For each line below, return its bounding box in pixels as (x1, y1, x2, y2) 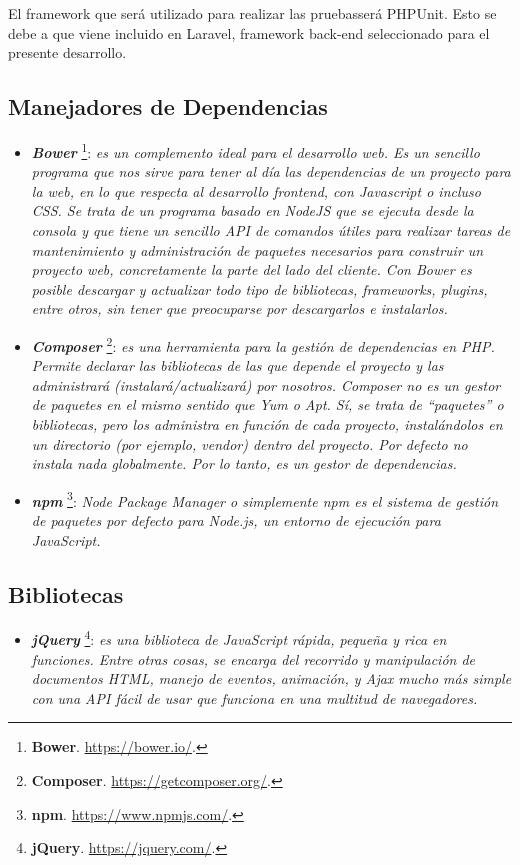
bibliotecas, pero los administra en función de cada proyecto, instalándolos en (31, 414, 503, 435)
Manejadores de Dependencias (8, 91, 328, 122)
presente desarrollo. (8, 42, 127, 63)
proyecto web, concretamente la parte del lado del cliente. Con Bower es (31, 259, 472, 280)
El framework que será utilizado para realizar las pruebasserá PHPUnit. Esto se (8, 3, 497, 23)
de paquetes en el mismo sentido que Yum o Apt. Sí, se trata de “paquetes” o (31, 394, 504, 415)
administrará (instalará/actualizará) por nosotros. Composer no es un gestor (31, 374, 501, 395)
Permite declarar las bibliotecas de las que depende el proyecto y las (31, 355, 444, 376)
